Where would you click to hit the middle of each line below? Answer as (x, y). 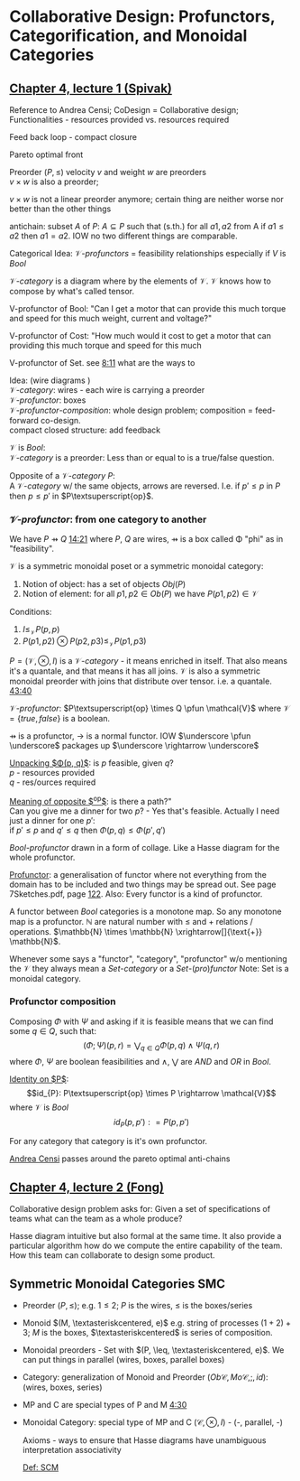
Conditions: (31, 612)
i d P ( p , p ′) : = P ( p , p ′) (151, 1123)
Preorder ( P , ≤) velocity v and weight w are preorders (108, 172)
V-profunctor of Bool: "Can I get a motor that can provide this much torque (148, 308)
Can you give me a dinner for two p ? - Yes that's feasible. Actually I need (145, 811)
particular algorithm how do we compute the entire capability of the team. (146, 1246)
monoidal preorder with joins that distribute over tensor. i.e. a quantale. (141, 681)
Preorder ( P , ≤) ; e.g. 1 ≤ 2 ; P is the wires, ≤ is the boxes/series (137, 1306)
